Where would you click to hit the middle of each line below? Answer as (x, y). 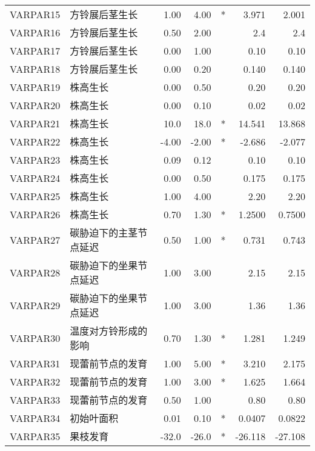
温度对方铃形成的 (109, 331)
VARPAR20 (35, 105)
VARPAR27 (35, 239)
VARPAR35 (35, 436)
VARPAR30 (35, 338)
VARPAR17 (35, 50)
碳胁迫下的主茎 (104, 232)
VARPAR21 (35, 123)
